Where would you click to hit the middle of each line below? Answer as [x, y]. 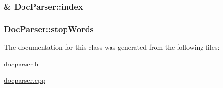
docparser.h [21, 63]
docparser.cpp [25, 80]
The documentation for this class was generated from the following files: [112, 47]
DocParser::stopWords [49, 29]
